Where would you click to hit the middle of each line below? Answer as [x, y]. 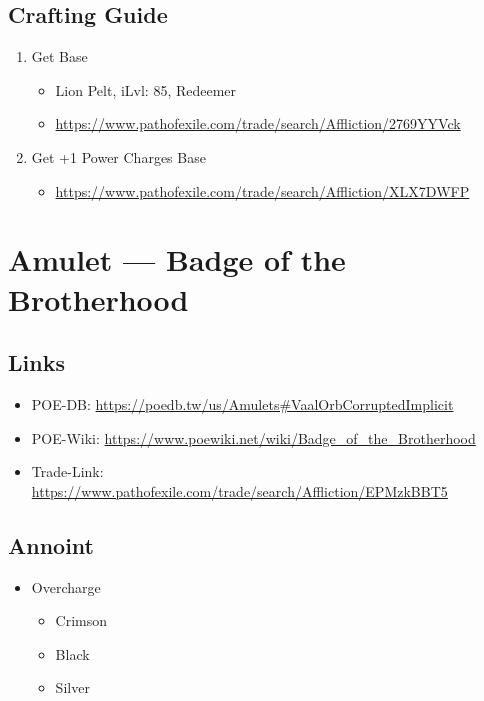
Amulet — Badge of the [177, 259]
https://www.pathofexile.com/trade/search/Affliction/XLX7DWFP [262, 190]
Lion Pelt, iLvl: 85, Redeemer [146, 89]
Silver [72, 687]
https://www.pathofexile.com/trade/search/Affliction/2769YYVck [258, 123]
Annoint [51, 544]
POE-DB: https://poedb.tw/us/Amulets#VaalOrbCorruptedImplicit [242, 403]
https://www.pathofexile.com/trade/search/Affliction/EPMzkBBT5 [239, 490]
